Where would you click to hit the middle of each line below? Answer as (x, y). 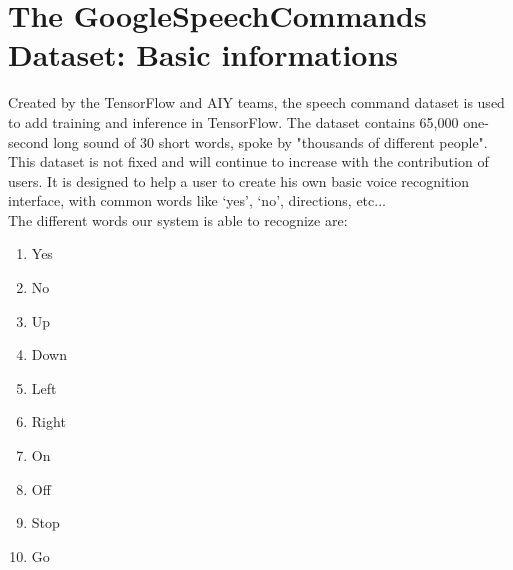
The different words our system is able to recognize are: (178, 219)
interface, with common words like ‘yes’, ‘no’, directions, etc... (197, 200)
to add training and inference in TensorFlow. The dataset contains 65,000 (233, 121)
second (28, 141)
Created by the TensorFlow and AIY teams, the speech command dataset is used (256, 102)
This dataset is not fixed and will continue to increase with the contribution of (248, 161)
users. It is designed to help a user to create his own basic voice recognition (239, 180)
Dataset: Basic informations (203, 54)
